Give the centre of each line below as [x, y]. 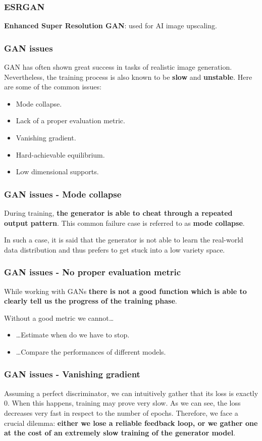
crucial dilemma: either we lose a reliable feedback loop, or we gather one [131, 423]
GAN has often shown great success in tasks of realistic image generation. [118, 67]
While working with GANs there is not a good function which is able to [125, 291]
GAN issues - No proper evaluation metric [93, 272]
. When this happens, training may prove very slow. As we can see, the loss [124, 403]
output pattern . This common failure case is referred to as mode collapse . [124, 223]
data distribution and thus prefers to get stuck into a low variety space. [115, 249]
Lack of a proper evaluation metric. [70, 120]
